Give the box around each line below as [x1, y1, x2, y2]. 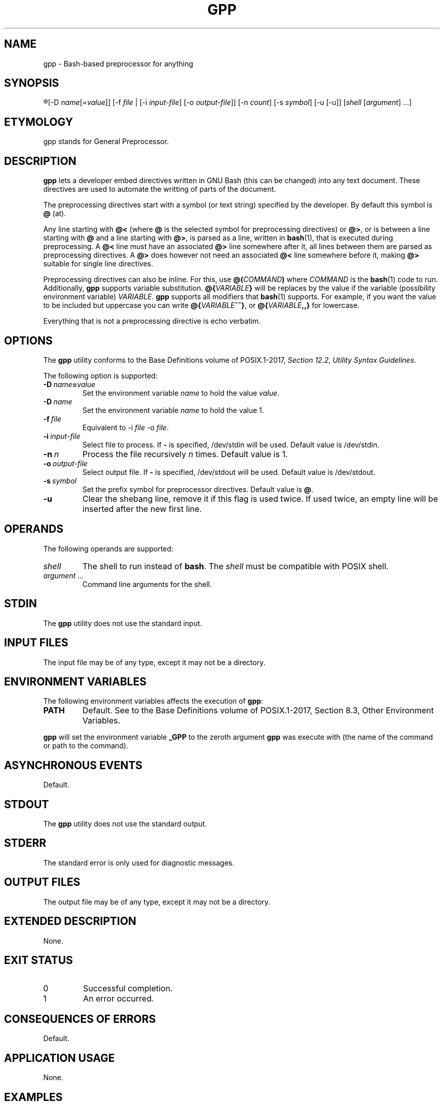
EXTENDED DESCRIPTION [4, 915, 136, 928]
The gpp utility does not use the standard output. [43, 819, 207, 828]
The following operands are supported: [43, 544, 173, 553]
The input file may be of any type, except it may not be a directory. [43, 658, 266, 667]
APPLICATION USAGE [4, 1051, 115, 1064]
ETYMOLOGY [4, 115, 73, 128]
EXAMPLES [4, 1090, 63, 1103]
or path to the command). [43, 741, 128, 750]
